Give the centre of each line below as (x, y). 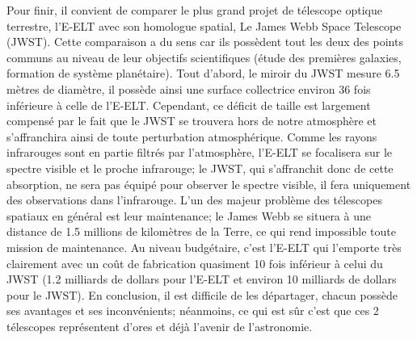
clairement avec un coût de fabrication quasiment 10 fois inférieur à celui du (195, 263)
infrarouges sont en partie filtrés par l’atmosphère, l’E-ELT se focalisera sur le (200, 152)
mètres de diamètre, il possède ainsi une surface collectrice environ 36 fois (189, 88)
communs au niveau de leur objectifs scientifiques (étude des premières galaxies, (204, 57)
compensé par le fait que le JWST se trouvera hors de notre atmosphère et (192, 121)
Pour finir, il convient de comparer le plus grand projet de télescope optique (194, 10)
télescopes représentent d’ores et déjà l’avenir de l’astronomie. (160, 326)
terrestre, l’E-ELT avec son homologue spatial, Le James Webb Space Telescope (204, 25)
